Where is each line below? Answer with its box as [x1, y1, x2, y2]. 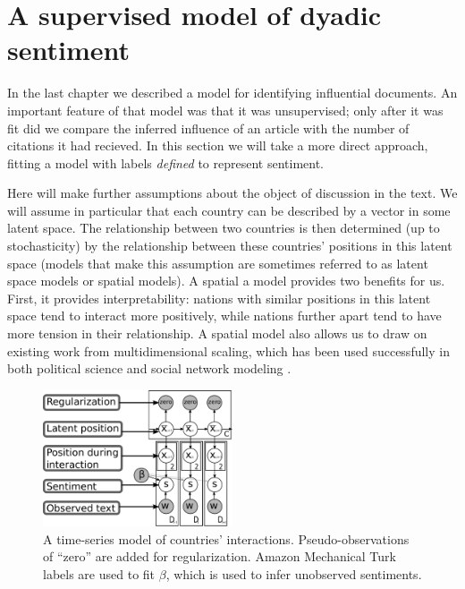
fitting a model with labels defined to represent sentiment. [7, 153, 325, 172]
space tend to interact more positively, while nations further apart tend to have [7, 306, 442, 325]
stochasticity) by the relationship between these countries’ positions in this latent [7, 236, 452, 255]
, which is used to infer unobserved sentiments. [165, 564, 422, 583]
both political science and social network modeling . [7, 359, 292, 378]
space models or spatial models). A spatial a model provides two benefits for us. [7, 271, 445, 290]
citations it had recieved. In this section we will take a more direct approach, [7, 136, 428, 155]
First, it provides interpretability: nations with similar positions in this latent [7, 288, 431, 307]
